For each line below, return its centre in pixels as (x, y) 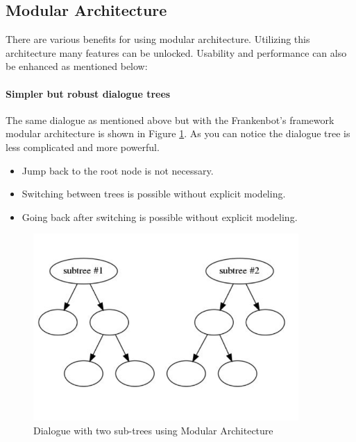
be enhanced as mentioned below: (77, 66)
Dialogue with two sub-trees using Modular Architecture (153, 430)
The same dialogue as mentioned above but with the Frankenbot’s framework (170, 120)
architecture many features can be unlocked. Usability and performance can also (176, 52)
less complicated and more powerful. (83, 147)
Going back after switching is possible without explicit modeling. (160, 216)
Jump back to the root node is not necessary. (118, 170)
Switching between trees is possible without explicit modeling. (154, 194)
